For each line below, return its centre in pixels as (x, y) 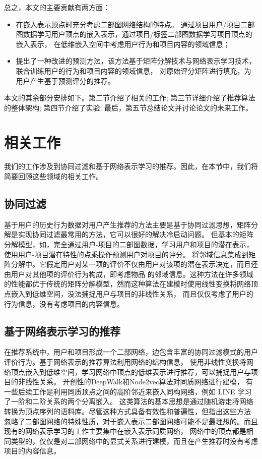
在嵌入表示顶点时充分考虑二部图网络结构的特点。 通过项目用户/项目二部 (135, 24)
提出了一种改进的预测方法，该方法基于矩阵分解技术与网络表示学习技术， (136, 61)
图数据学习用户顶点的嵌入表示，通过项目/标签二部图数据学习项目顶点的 (134, 34)
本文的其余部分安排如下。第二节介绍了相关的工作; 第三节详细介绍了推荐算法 (130, 98)
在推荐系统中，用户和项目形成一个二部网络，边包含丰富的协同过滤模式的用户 (131, 352)
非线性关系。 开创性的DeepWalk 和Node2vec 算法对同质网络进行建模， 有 (136, 382)
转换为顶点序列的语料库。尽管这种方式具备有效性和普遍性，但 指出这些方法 (127, 411)
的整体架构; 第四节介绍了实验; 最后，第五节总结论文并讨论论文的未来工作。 (128, 107)
